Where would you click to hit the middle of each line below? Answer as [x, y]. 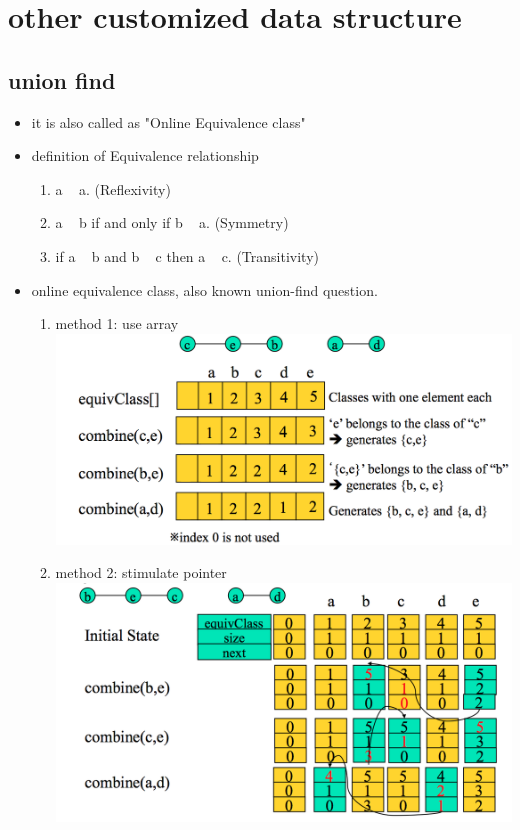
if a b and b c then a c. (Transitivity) [187, 255]
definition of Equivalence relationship [145, 155]
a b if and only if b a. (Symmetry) [172, 222]
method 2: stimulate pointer [141, 572]
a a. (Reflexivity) [113, 188]
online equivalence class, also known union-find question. [204, 289]
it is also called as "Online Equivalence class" [168, 121]
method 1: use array [117, 323]
